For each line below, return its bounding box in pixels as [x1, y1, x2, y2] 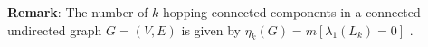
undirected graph [7, 20, 102, 39]
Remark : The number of [7, 3, 148, 21]
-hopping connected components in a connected [158, 3, 421, 21]
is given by [181, 20, 241, 39]
